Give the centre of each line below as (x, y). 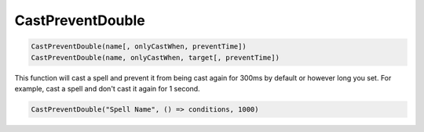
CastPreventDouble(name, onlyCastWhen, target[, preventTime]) (155, 57)
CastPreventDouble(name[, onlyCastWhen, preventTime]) (139, 46)
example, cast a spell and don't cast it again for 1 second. (107, 88)
